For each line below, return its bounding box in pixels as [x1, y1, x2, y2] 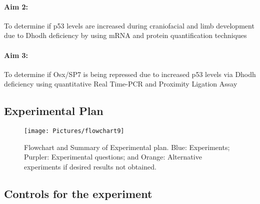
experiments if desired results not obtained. [24, 161, 156, 172]
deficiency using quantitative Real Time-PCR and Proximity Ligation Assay [4, 78, 237, 89]
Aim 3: [4, 49, 28, 60]
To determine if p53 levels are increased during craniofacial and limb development [4, 20, 254, 30]
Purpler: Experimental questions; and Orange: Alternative [24, 151, 202, 162]
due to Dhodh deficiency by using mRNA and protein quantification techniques [4, 30, 247, 40]
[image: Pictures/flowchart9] [24, 127, 124, 135]
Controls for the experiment [4, 186, 152, 201]
